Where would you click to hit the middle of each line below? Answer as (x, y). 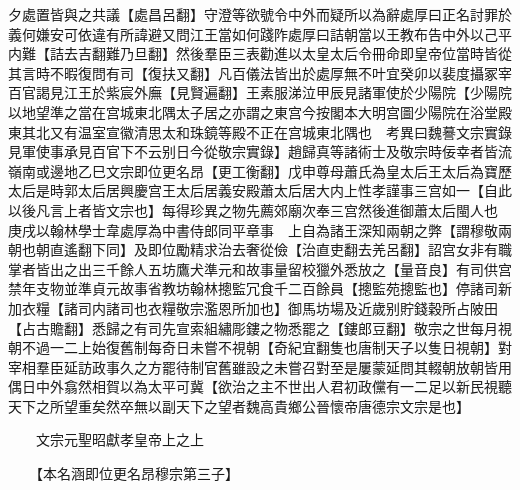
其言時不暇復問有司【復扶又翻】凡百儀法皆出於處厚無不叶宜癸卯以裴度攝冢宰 (260, 72)
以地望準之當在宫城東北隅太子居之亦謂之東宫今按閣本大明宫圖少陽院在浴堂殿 (260, 111)
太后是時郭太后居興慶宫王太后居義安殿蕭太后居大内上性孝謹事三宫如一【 (246, 190)
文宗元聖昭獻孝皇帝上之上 (119, 439)
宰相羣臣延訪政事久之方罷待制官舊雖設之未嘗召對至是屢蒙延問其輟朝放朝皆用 (260, 366)
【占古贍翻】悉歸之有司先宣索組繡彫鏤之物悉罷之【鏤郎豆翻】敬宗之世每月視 (260, 327)
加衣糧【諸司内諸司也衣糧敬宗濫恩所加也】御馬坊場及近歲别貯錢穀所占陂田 (253, 307)
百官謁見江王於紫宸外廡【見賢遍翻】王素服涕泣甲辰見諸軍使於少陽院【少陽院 (260, 92)
